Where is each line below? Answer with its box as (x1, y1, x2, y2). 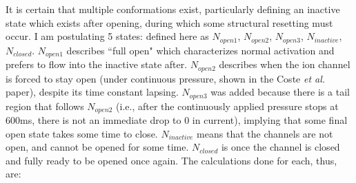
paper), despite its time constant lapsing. (6, 85, 179, 99)
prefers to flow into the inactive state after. (6, 57, 188, 72)
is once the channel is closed (221, 140, 340, 154)
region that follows (6, 98, 84, 113)
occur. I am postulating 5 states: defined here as (6, 29, 209, 43)
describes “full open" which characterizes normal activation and (66, 43, 335, 57)
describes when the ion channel (219, 57, 350, 72)
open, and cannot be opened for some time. (6, 140, 189, 154)
